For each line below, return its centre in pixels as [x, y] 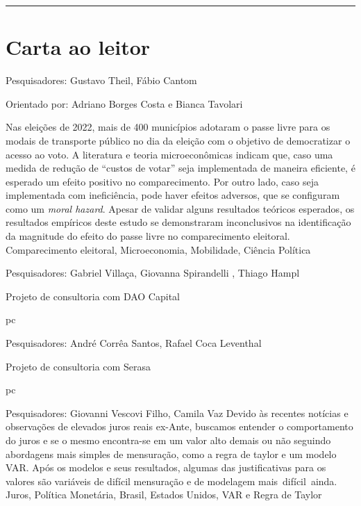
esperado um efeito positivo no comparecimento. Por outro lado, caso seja [162, 181]
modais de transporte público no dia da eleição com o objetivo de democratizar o [178, 140]
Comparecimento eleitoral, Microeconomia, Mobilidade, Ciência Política [158, 249]
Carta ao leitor [78, 47]
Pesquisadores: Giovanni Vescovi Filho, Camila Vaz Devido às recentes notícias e [177, 413]
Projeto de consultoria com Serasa [78, 366]
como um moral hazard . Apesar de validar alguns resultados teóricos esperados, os [180, 208]
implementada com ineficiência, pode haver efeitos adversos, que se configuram [173, 195]
